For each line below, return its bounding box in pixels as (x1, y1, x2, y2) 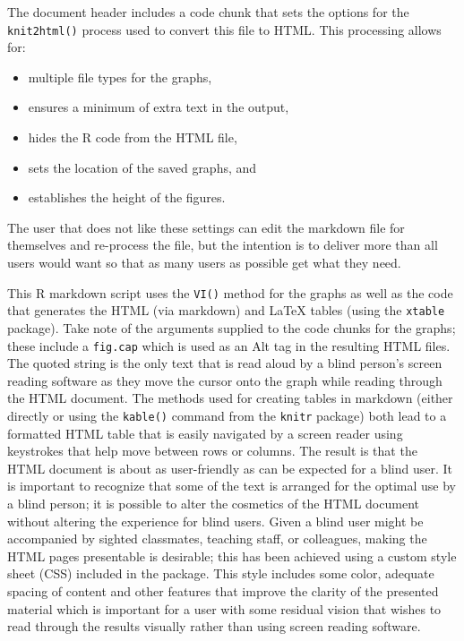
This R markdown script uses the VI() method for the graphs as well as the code (7, 283, 453, 302)
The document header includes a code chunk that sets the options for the (7, 3, 409, 21)
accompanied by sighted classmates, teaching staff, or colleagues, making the (7, 529, 427, 548)
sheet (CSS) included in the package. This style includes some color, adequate (7, 564, 434, 583)
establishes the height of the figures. (28, 188, 226, 207)
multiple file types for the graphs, (28, 67, 212, 86)
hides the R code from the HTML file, (28, 128, 237, 147)
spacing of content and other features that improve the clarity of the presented (7, 581, 439, 600)
